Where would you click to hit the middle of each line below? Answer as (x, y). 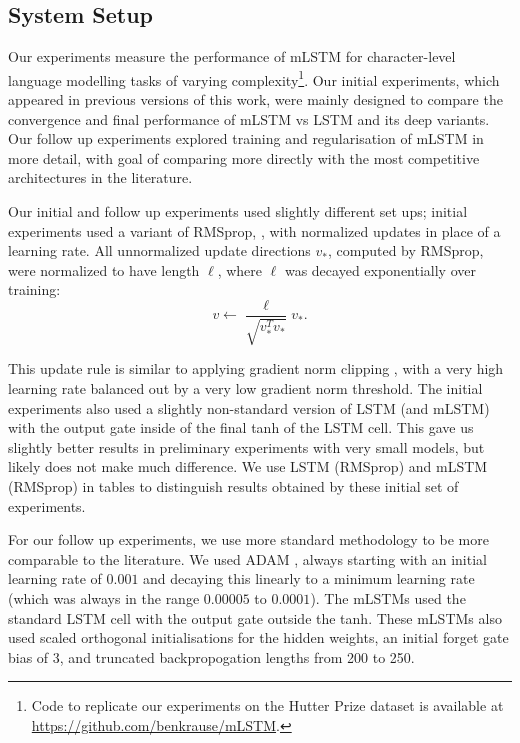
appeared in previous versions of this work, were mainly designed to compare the (255, 99)
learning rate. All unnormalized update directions (159, 250)
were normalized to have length (104, 269)
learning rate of (55, 578)
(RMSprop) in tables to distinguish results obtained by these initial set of (233, 486)
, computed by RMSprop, (405, 250)
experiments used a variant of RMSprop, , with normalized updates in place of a (254, 230)
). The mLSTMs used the (388, 597)
